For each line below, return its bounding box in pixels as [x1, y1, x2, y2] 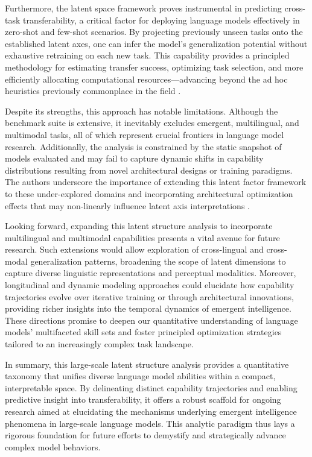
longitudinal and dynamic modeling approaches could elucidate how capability [5, 279, 294, 291]
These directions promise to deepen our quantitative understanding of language [5, 314, 298, 326]
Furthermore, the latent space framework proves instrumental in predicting [5, 2, 282, 14]
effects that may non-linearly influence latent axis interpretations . [5, 199, 250, 212]
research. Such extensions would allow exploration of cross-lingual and [5, 243, 264, 256]
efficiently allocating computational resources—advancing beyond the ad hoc [5, 72, 288, 85]
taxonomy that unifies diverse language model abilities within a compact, [5, 370, 276, 382]
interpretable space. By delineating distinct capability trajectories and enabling [5, 381, 298, 394]
